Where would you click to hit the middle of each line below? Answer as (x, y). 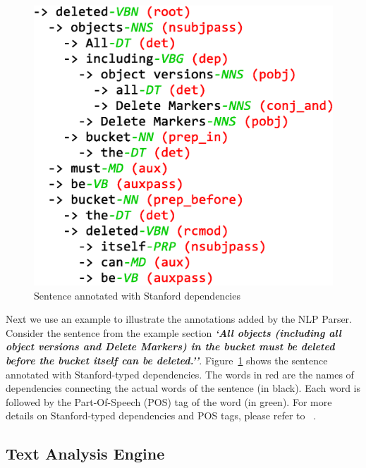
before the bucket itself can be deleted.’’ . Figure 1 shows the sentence (167, 361)
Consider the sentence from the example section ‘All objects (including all (174, 332)
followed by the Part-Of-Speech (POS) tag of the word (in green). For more (169, 401)
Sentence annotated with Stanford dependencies (137, 295)
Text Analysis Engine (85, 454)
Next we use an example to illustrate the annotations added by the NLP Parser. (179, 319)
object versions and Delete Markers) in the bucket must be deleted (170, 346)
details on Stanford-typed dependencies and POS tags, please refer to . (161, 415)
